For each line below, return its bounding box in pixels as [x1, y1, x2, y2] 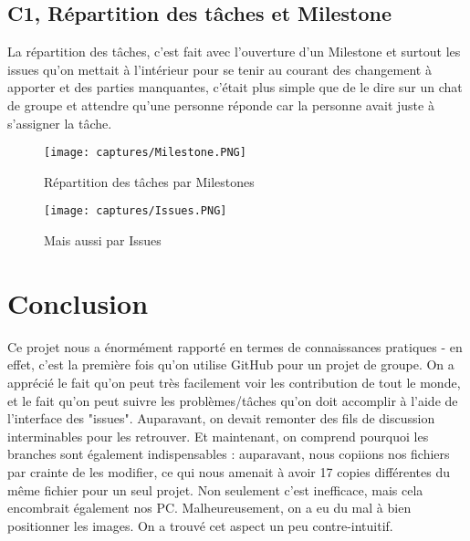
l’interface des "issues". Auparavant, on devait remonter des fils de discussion [7, 409, 435, 428]
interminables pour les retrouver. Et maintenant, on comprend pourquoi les [7, 426, 429, 445]
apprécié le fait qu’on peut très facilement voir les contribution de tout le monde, [7, 372, 461, 391]
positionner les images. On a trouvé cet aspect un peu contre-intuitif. [7, 515, 393, 535]
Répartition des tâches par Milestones [44, 172, 255, 191]
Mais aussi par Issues [44, 231, 162, 250]
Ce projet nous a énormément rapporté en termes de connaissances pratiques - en [7, 337, 463, 356]
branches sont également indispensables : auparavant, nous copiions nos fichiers [7, 444, 450, 463]
